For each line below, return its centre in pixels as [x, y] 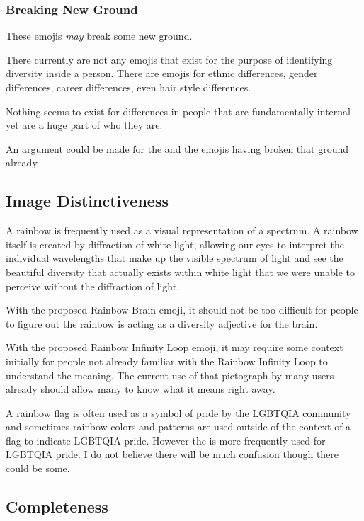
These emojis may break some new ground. [99, 36]
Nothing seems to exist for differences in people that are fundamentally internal [178, 111]
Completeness [57, 506]
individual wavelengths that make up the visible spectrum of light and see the [175, 258]
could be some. [38, 468]
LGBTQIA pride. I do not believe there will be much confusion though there [172, 454]
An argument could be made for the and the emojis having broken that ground [177, 148]
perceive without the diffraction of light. [93, 286]
